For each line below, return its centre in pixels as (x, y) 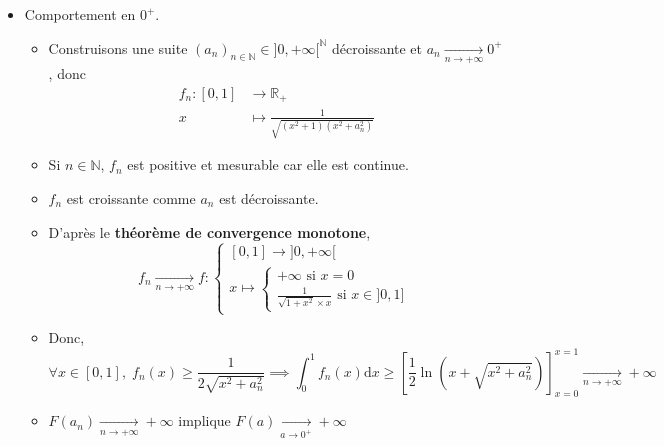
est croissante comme (131, 197)
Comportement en (80, 14)
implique (204, 420)
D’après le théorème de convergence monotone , (209, 231)
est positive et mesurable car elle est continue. (268, 164)
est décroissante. (269, 197)
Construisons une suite (118, 47)
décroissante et (377, 47)
